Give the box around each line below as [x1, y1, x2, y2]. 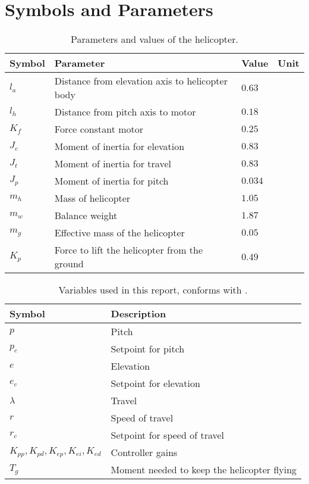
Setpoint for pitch [111, 342, 185, 356]
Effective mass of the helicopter [54, 226, 185, 240]
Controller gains [111, 445, 178, 460]
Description [111, 307, 166, 321]
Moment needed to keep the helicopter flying [111, 463, 297, 477]
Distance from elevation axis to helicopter [54, 74, 228, 88]
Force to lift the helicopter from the [54, 243, 203, 257]
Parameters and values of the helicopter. [71, 32, 238, 46]
